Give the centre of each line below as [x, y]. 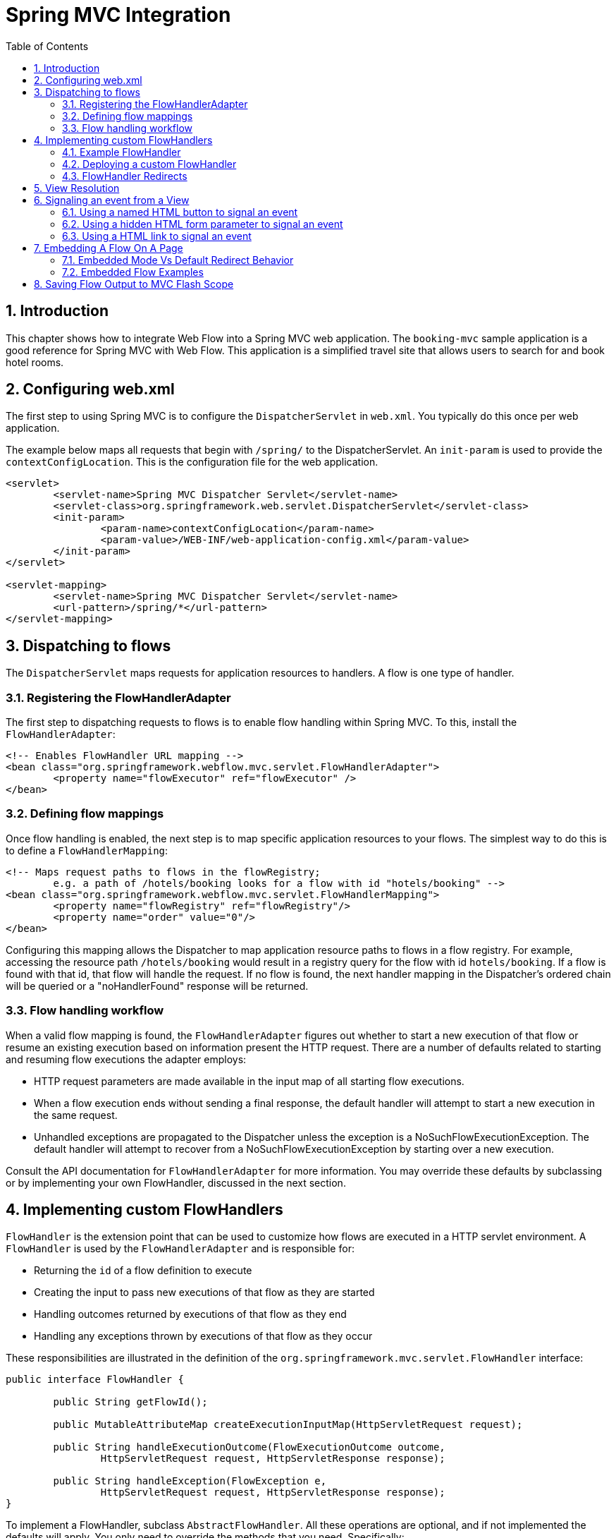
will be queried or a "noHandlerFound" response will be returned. [157, 986]
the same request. [76, 1115]
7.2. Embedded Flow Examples [133, 272]
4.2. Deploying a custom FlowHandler [149, 164]
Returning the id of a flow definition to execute [143, 1271]
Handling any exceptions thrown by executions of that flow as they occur [203, 1336]
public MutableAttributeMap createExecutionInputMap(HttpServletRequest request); [288, 1425]
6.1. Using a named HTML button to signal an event [180, 212]
